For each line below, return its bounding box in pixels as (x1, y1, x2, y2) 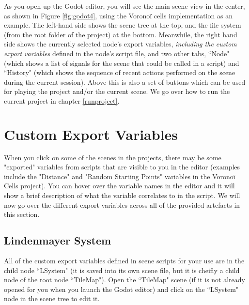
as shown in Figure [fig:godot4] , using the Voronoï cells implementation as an (4, 10, 233, 20)
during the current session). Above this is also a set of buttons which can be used (4, 76, 246, 87)
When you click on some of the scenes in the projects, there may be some (4, 152, 221, 162)
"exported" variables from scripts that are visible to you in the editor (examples (4, 162, 240, 172)
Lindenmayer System (4, 233, 111, 248)
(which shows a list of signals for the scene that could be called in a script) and (4, 58, 239, 68)
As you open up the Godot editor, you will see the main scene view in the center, (4, 1, 245, 11)
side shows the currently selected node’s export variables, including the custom (4, 39, 237, 49)
